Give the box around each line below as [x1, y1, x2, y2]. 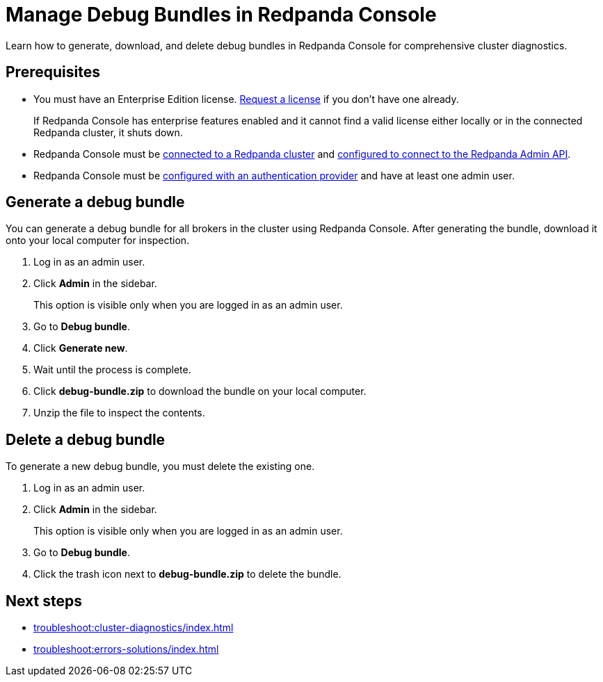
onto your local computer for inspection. [6, 234, 190, 247]
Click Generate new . [33, 342, 128, 355]
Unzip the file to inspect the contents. [33, 407, 205, 419]
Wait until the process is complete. [33, 364, 191, 376]
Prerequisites [6, 63, 100, 81]
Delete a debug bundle [6, 430, 166, 448]
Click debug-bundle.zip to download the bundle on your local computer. [33, 385, 367, 398]
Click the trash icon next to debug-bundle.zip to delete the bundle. [33, 568, 341, 580]
